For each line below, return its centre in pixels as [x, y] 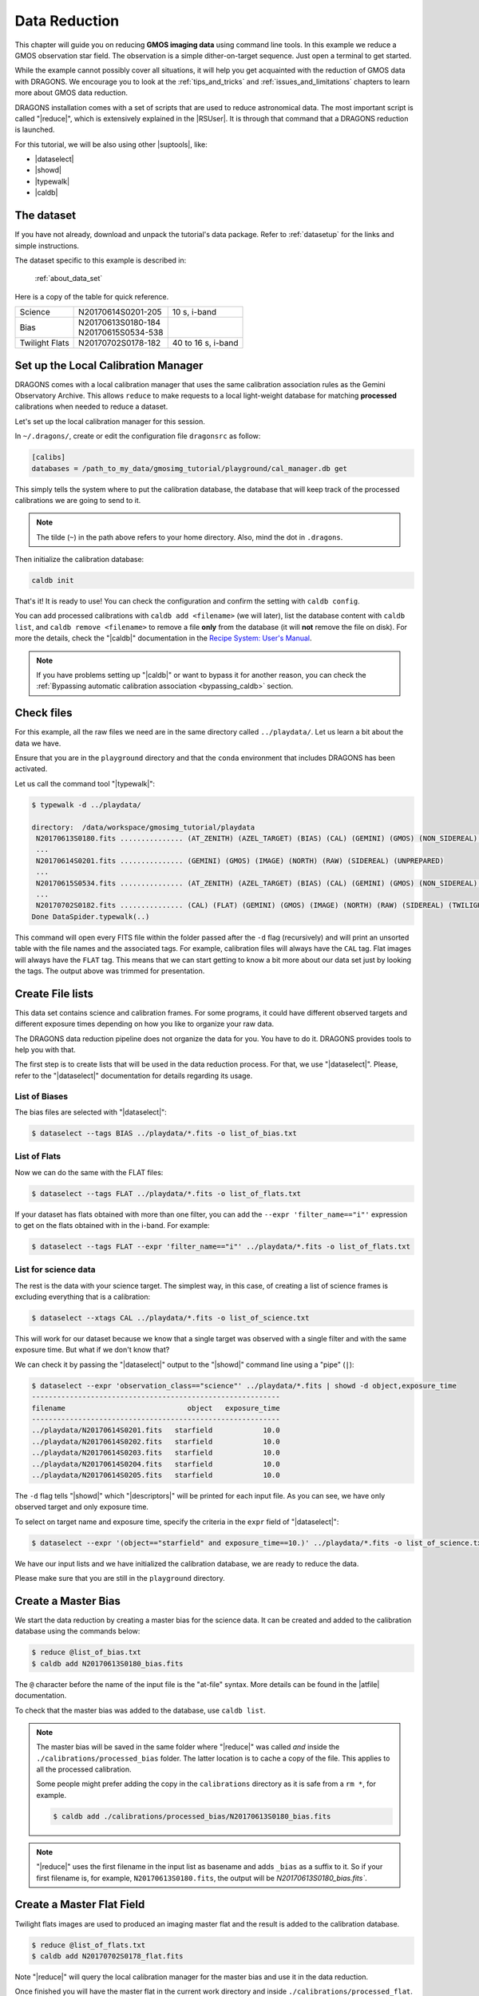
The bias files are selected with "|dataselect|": [91, 1112]
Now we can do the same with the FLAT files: [89, 1172]
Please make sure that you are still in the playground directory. [120, 1578]
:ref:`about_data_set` [69, 279]
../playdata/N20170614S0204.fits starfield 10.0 [156, 1464]
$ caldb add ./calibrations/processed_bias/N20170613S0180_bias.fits [192, 1816]
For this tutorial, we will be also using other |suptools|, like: [111, 145]
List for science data [55, 1269]
